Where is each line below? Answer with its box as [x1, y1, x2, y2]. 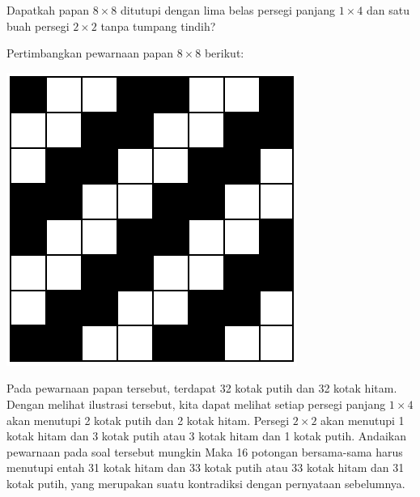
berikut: [204, 45, 244, 62]
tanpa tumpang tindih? [100, 17, 216, 34]
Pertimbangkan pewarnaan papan [6, 45, 174, 62]
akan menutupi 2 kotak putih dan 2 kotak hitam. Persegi [6, 411, 290, 428]
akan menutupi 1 [320, 411, 405, 428]
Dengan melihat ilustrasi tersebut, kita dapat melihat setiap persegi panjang [6, 395, 386, 412]
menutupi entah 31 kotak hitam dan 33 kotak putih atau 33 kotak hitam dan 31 [6, 459, 405, 476]
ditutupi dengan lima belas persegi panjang [121, 2, 336, 18]
